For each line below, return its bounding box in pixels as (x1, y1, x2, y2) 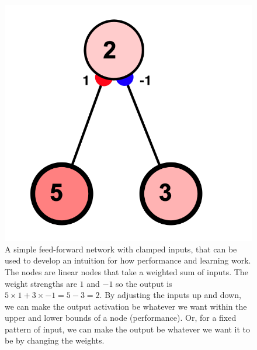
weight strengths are (5, 277, 77, 289)
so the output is (116, 277, 172, 289)
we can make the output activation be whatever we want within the (5, 300, 247, 312)
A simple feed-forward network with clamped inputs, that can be (5, 242, 237, 255)
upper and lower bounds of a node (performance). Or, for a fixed (5, 311, 237, 324)
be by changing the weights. (5, 334, 105, 346)
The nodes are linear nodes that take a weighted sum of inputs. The (5, 265, 248, 278)
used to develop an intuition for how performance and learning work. (5, 254, 251, 266)
